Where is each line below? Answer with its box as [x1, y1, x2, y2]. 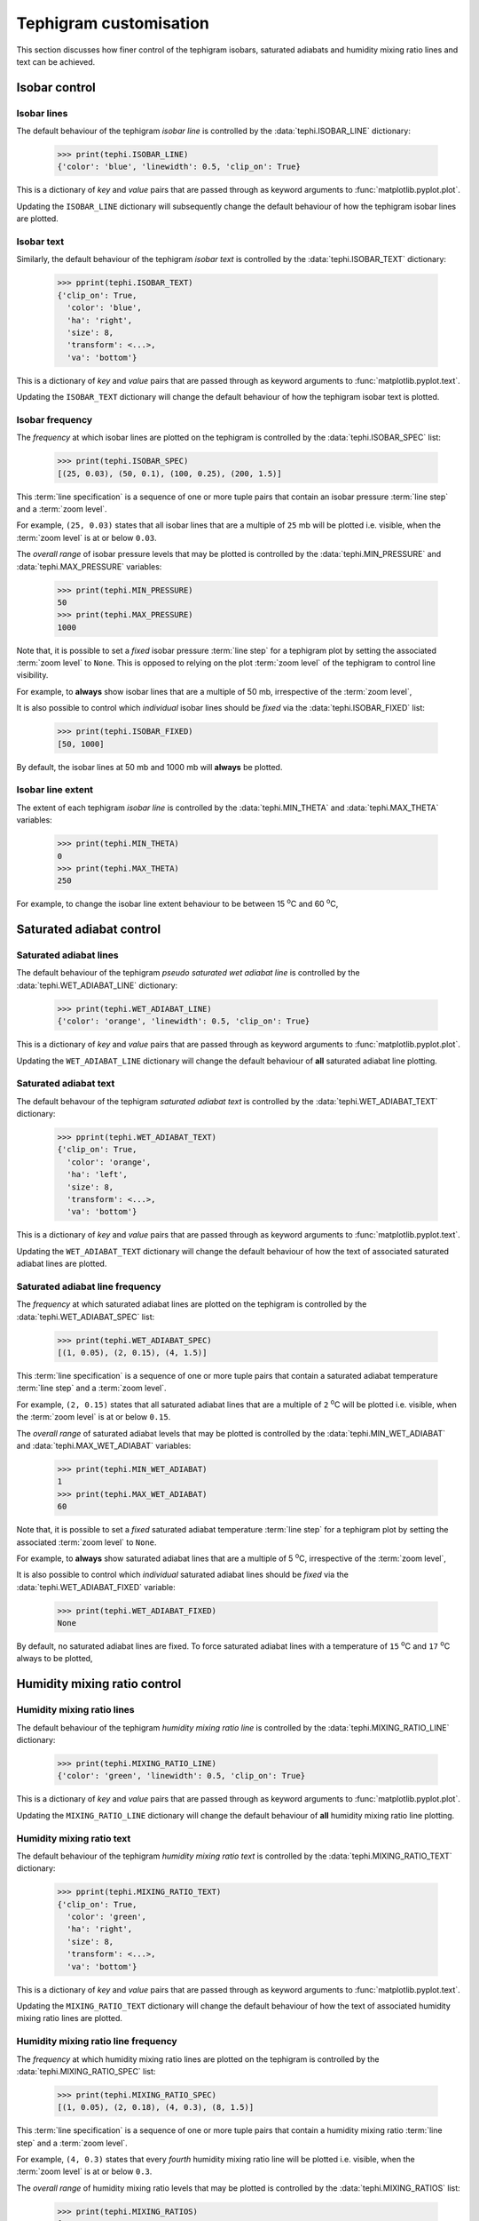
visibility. [16, 670, 49, 681]
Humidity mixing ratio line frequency [16, 2035, 177, 2048]
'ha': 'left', [67, 1169, 129, 1180]
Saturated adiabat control [16, 922, 161, 937]
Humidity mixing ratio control [16, 1676, 182, 1692]
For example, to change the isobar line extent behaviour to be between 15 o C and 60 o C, [16, 897, 339, 910]
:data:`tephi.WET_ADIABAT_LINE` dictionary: [16, 980, 178, 991]
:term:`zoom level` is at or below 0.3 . [16, 2166, 153, 2177]
